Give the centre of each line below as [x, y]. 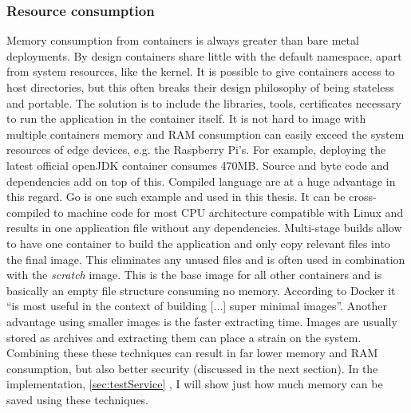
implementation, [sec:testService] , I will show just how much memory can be [195, 384]
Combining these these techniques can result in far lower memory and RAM [192, 353]
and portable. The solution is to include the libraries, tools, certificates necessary [204, 102]
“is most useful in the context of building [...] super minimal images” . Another [197, 306]
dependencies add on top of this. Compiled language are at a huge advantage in [201, 181]
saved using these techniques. [78, 399]
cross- [363, 197]
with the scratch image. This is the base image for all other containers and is [194, 275]
